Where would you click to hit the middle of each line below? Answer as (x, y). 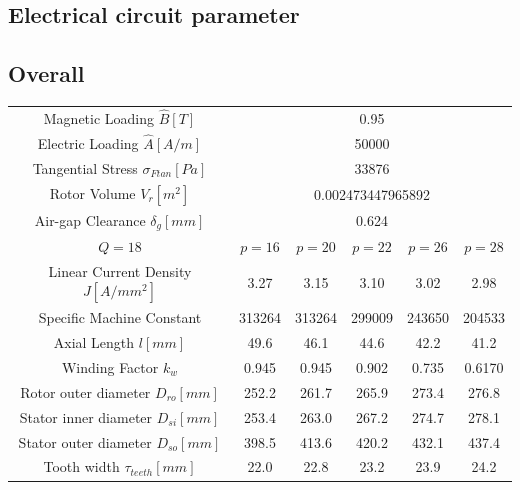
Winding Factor (110, 367)
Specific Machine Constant (120, 317)
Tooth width (81, 466)
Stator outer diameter (85, 441)
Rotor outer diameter (85, 391)
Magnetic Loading (99, 117)
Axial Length (94, 342)
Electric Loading (88, 143)
